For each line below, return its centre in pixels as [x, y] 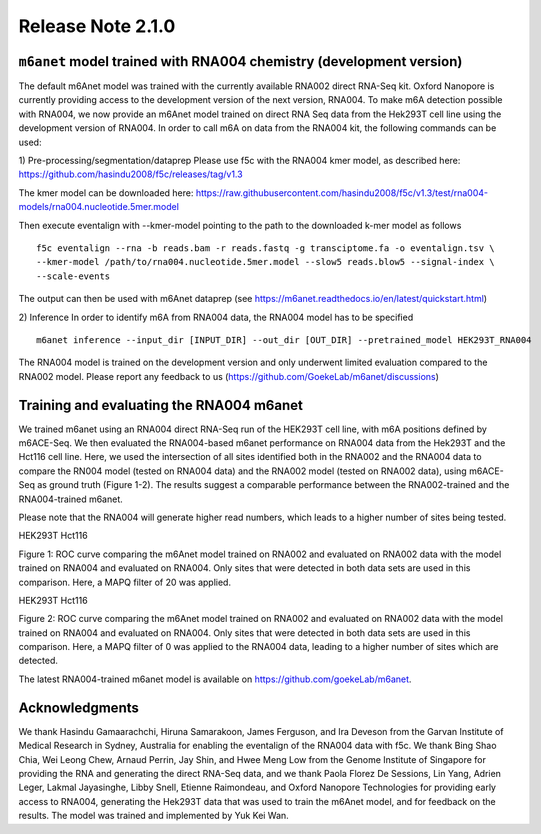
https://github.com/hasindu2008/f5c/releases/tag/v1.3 [131, 174]
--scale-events [73, 276]
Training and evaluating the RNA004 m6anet [161, 405]
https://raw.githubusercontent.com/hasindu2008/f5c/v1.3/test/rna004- [342, 192]
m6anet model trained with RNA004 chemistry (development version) [240, 61]
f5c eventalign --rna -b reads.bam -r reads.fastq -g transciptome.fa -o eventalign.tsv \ [265, 248]
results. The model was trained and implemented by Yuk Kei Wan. [153, 816]
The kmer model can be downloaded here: [106, 192]
